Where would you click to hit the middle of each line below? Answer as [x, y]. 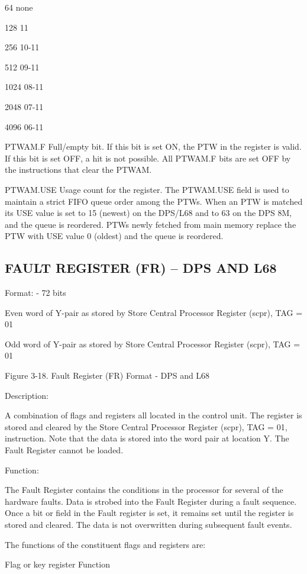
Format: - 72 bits [35, 293]
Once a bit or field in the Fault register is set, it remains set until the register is [149, 513]
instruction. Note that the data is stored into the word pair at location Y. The [147, 438]
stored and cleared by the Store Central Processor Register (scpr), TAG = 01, [146, 426]
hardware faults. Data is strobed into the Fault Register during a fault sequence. [151, 501]
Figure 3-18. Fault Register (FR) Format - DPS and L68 [107, 375]
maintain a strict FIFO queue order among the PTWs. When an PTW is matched [154, 201]
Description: [27, 395]
